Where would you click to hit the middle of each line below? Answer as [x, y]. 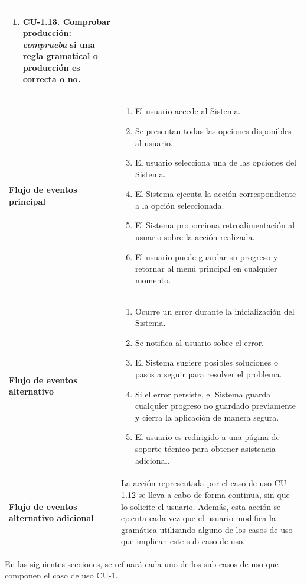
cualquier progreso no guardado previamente [215, 405]
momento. [153, 279]
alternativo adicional [51, 518]
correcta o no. [52, 79]
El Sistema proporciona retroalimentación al [215, 225]
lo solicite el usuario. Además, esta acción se [201, 506]
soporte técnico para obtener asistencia [205, 449]
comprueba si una [59, 44]
